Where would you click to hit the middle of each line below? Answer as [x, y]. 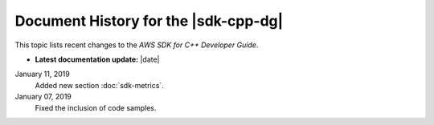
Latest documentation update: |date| [97, 59]
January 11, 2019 [42, 74]
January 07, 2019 [43, 97]
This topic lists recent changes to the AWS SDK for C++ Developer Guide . [137, 45]
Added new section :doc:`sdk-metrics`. [99, 85]
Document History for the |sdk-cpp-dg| [149, 21]
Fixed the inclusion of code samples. [96, 107]
